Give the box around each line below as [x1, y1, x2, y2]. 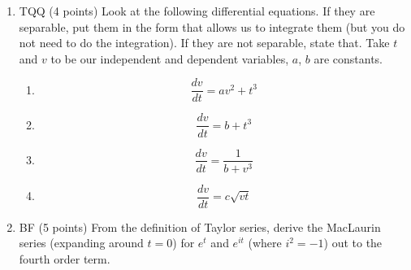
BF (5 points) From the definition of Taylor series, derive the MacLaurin [19, 218, 381, 235]
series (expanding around [19, 234, 144, 251]
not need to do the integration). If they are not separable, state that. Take [19, 34, 390, 51]
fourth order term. [19, 250, 110, 267]
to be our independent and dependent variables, [50, 50, 289, 67]
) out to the [323, 234, 383, 251]
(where [248, 234, 282, 251]
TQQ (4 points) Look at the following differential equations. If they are [19, 2, 375, 19]
